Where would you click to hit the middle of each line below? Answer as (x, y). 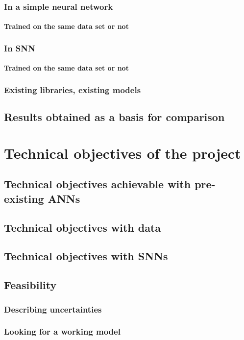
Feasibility (30, 285)
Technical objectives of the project (122, 153)
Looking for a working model (62, 331)
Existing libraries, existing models (73, 89)
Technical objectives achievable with (98, 184)
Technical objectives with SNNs (86, 256)
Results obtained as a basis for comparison (114, 117)
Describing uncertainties (53, 309)
